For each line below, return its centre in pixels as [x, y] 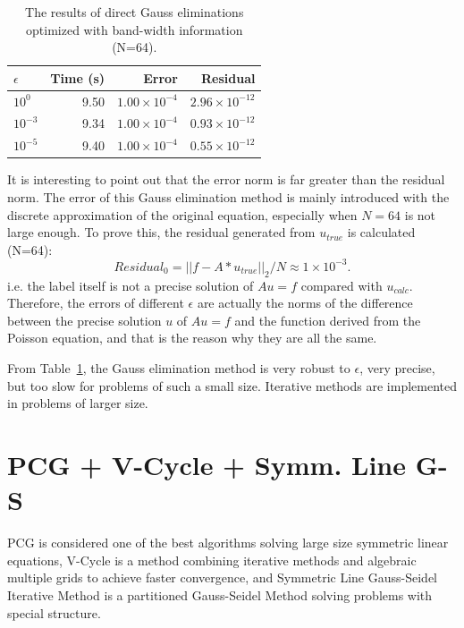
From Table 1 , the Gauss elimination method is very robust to [179, 368]
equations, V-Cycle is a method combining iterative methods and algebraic [212, 560]
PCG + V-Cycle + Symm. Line [207, 465]
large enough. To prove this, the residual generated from [161, 232]
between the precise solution [84, 320]
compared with [342, 285]
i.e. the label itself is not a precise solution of [131, 285]
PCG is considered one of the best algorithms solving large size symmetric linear [228, 543]
